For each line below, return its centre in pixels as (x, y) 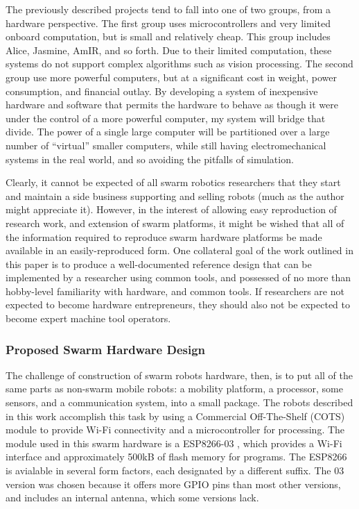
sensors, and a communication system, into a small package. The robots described (179, 402)
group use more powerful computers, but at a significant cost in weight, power (172, 77)
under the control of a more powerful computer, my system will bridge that (166, 118)
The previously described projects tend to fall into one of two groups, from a (168, 9)
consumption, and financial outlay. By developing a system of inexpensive (162, 91)
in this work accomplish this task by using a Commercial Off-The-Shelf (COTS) (175, 416)
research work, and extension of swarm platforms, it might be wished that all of (175, 223)
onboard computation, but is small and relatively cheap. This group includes (168, 36)
